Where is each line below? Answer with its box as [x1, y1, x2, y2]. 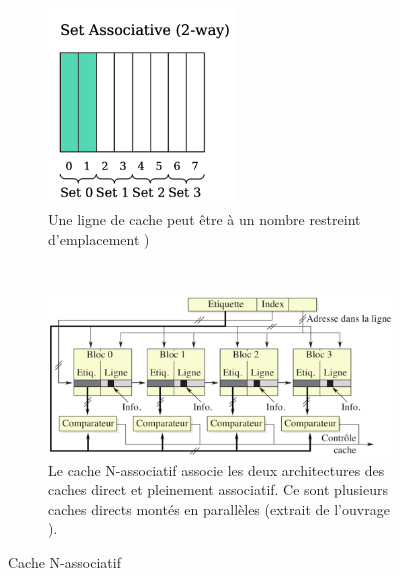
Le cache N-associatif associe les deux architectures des [48, 459, 385, 480]
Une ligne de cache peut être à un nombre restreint [48, 209, 361, 230]
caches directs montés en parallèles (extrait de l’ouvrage [48, 498, 390, 519]
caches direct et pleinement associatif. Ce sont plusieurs [48, 479, 388, 500]
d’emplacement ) [48, 228, 150, 249]
